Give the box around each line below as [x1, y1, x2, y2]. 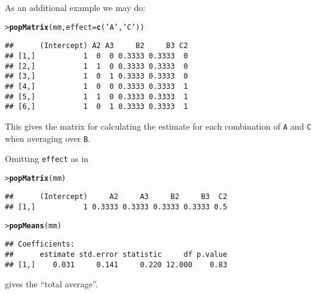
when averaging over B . [5, 131, 91, 144]
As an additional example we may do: [5, 1, 146, 13]
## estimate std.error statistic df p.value [5, 250, 228, 259]
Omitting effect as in [5, 152, 89, 165]
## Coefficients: [5, 240, 75, 249]
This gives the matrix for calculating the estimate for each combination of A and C [5, 119, 312, 132]
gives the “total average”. [5, 278, 98, 290]
